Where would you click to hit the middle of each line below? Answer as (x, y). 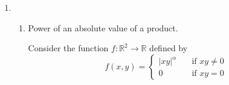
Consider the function (68, 48)
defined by (169, 48)
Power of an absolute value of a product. (103, 27)
